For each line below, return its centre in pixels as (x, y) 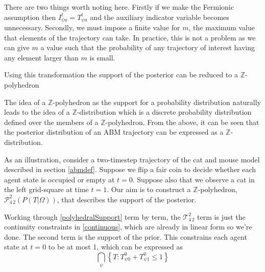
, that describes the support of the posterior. (127, 199)
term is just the (221, 216)
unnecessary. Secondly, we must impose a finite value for (92, 27)
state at (16, 247)
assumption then (30, 17)
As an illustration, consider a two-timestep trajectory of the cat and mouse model (132, 159)
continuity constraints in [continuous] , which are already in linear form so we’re (128, 227)
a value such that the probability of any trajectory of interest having (148, 47)
